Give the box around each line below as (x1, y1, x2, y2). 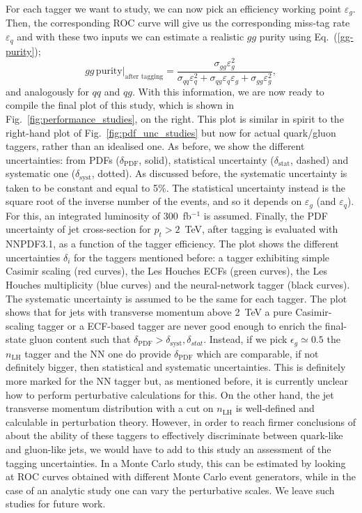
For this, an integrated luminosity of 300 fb (6, 208, 191, 222)
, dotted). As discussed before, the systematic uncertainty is (91, 166, 347, 181)
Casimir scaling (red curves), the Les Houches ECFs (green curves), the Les (6, 263, 327, 278)
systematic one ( (6, 166, 76, 181)
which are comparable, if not (196, 346, 319, 360)
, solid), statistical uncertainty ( (139, 152, 274, 167)
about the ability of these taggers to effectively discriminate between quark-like (6, 428, 343, 443)
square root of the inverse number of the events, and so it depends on (6, 194, 302, 208)
